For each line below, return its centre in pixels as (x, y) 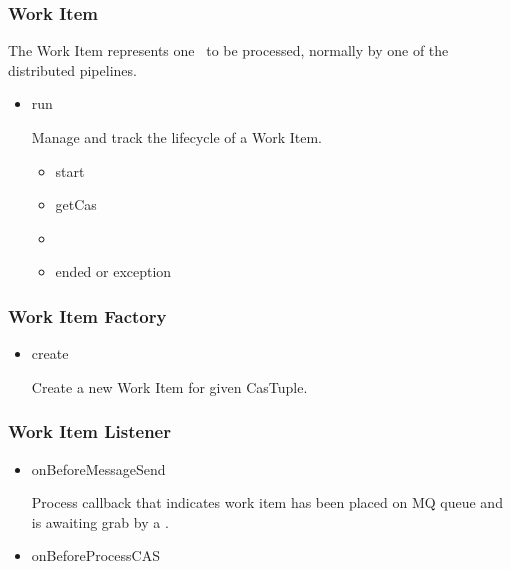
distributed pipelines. (72, 69)
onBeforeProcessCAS (95, 555)
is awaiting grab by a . (100, 521)
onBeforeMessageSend (98, 468)
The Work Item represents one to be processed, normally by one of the (228, 50)
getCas (76, 204)
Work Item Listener (89, 431)
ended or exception (113, 271)
